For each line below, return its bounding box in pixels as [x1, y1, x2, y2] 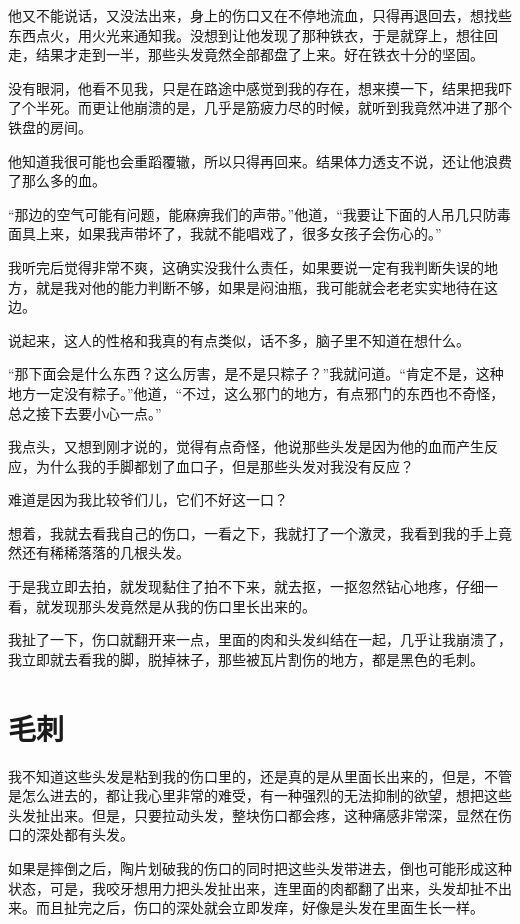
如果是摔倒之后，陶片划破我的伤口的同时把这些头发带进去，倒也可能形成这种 [8, 857, 512, 878]
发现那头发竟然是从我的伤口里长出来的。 [49, 595, 316, 616]
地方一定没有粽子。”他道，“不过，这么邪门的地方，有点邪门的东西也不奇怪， [8, 382, 505, 403]
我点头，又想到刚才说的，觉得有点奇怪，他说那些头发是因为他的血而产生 [8, 436, 484, 457]
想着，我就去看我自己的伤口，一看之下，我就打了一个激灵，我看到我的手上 [8, 522, 498, 543]
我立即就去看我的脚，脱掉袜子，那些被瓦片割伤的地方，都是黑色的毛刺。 [8, 648, 484, 669]
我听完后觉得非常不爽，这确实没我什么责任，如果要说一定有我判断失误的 [8, 256, 484, 277]
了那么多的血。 [8, 170, 106, 191]
